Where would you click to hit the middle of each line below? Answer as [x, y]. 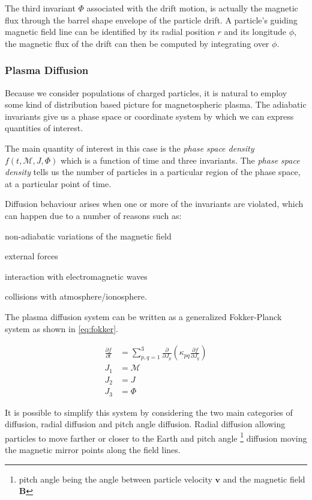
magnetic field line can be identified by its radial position [110, 32]
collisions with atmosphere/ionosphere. [76, 296]
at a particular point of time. [58, 183]
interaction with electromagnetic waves [76, 276]
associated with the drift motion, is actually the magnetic [192, 8]
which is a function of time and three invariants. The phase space [180, 160]
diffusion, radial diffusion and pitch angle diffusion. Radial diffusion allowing [145, 424]
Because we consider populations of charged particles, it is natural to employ [146, 92]
